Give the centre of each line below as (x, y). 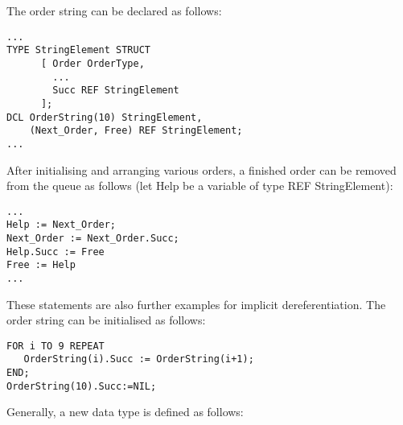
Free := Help (41, 265)
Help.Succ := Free (56, 252)
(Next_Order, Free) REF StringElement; (136, 131)
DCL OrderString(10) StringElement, (105, 117)
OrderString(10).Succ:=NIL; (82, 386)
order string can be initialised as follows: (106, 320)
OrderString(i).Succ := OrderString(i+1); (139, 359)
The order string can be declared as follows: (114, 10)
